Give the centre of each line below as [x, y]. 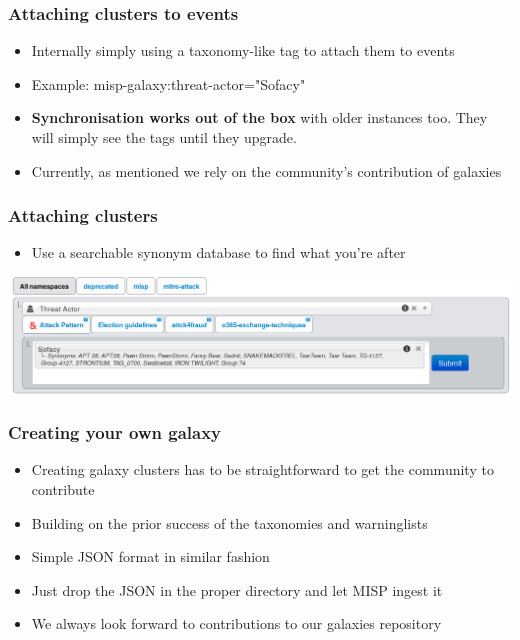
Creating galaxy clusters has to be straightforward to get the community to [262, 469]
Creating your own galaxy [115, 432]
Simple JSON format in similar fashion [150, 556]
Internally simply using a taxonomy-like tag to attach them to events [243, 50]
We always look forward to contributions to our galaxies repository [236, 623]
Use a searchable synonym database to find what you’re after [218, 252]
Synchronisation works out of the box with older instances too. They [259, 117]
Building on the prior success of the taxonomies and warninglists [229, 522]
